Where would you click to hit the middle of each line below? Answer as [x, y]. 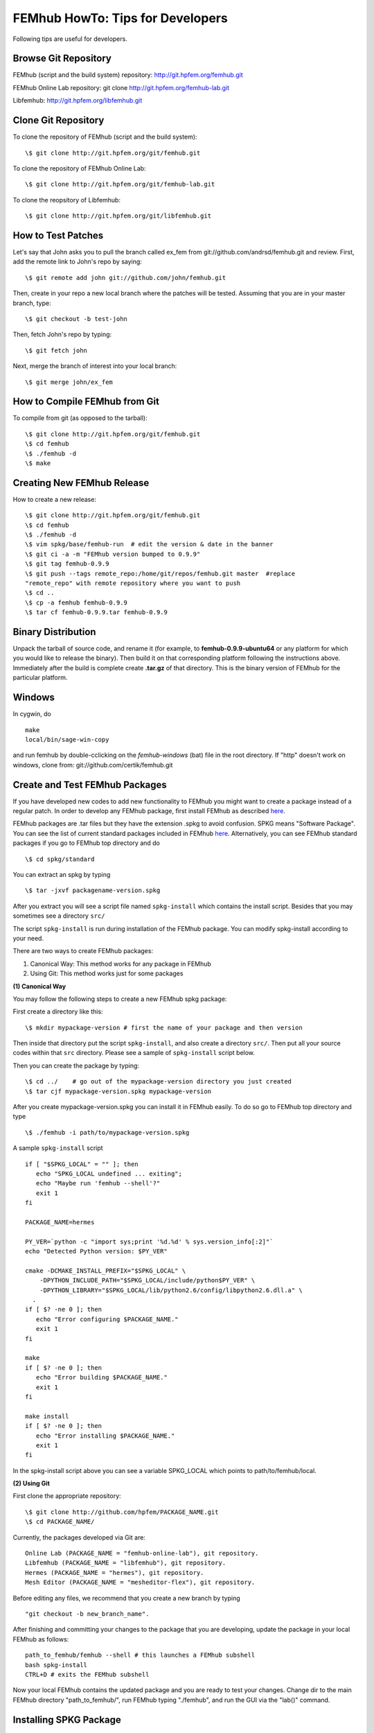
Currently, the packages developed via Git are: [79, 1537]
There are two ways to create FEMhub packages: [83, 951]
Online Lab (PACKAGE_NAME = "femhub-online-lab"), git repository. [142, 1553]
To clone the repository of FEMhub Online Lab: [79, 168]
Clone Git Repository [59, 120]
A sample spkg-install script [58, 1148]
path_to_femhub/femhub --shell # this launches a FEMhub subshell [140, 1655]
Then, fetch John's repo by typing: [62, 334]
